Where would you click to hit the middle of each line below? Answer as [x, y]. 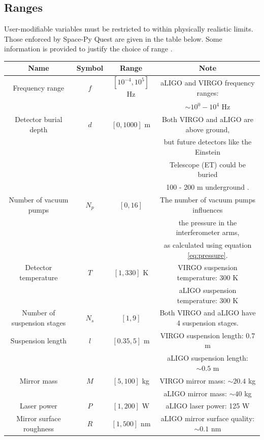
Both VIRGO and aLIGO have [208, 313]
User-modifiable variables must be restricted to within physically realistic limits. [129, 29]
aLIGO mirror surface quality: [208, 418]
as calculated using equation [208, 245]
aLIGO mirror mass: [195, 393]
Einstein [207, 152]
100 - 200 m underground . [208, 187]
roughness [38, 428]
